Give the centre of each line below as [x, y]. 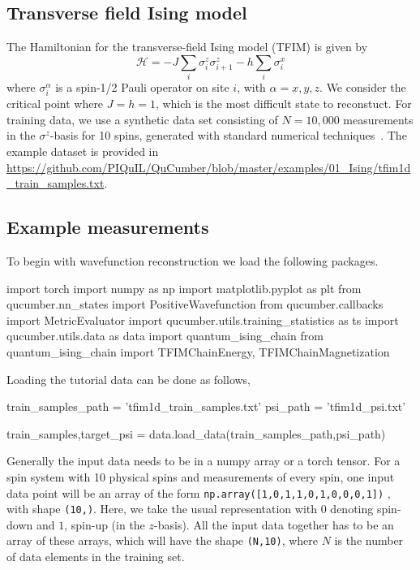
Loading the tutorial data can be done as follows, [129, 379]
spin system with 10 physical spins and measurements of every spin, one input [201, 476]
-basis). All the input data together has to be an [274, 524]
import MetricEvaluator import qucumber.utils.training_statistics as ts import [203, 320]
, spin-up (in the [105, 524]
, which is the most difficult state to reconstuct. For [283, 104]
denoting [352, 509]
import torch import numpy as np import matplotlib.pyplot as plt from [184, 288]
